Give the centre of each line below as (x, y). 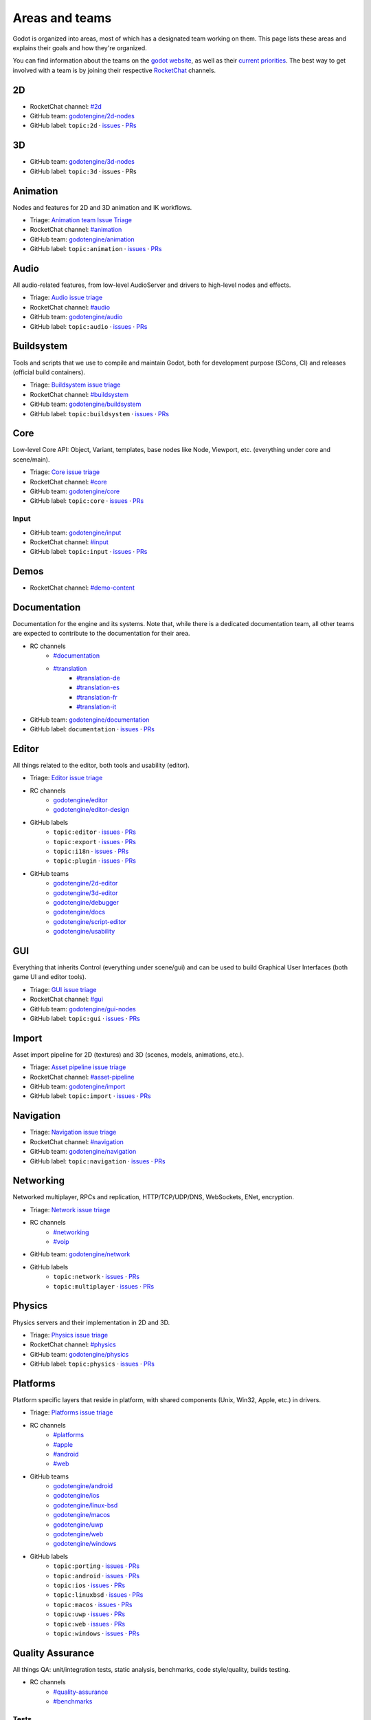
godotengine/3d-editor (86, 893)
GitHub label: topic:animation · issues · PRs (96, 249)
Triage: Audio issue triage (66, 298)
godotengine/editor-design (91, 810)
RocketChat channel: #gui (66, 999)
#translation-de (98, 678)
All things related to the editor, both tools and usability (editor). (101, 765)
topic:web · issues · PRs (89, 1624)
